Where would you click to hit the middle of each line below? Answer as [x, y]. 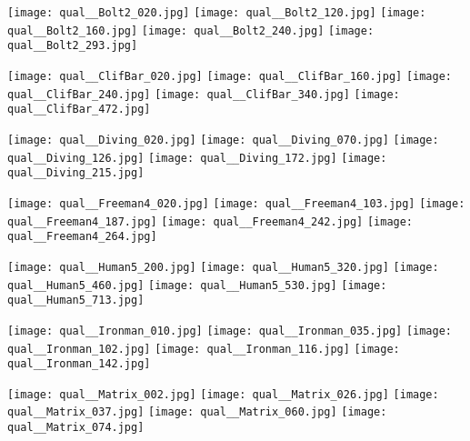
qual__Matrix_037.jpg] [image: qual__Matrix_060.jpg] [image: [197, 412]
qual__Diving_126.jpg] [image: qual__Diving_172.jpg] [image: [197, 158]
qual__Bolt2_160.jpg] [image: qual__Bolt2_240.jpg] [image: [191, 30]
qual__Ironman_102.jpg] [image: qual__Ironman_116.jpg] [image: [204, 349]
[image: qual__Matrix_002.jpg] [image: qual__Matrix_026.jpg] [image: [223, 394]
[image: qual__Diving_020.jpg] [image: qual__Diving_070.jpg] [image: [223, 140]
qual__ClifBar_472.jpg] [79, 110]
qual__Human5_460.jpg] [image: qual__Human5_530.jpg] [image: [197, 285]
